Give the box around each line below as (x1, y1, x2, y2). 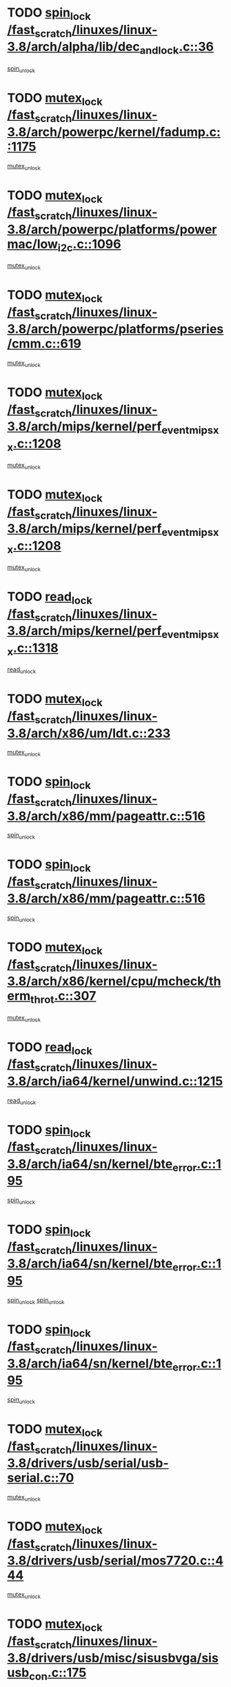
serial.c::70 (7, 1470, 74, 1486)
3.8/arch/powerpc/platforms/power (7, 221, 217, 237)
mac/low (7, 236, 59, 252)
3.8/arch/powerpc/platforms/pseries (7, 321, 224, 337)
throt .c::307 (30, 988, 97, 1006)
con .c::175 (28, 1665, 87, 1683)
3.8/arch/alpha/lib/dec (7, 39, 140, 54)
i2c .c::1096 (57, 236, 121, 254)
